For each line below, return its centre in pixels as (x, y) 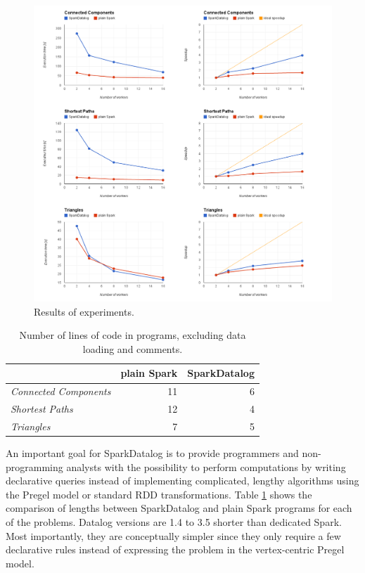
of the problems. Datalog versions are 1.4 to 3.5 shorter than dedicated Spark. (174, 522)
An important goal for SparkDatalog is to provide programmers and (152, 453)
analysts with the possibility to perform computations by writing (206, 466)
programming (34, 466)
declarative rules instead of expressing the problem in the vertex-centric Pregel (175, 549)
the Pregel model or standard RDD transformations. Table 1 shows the (159, 494)
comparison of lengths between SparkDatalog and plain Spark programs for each (179, 508)
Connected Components (61, 391)
